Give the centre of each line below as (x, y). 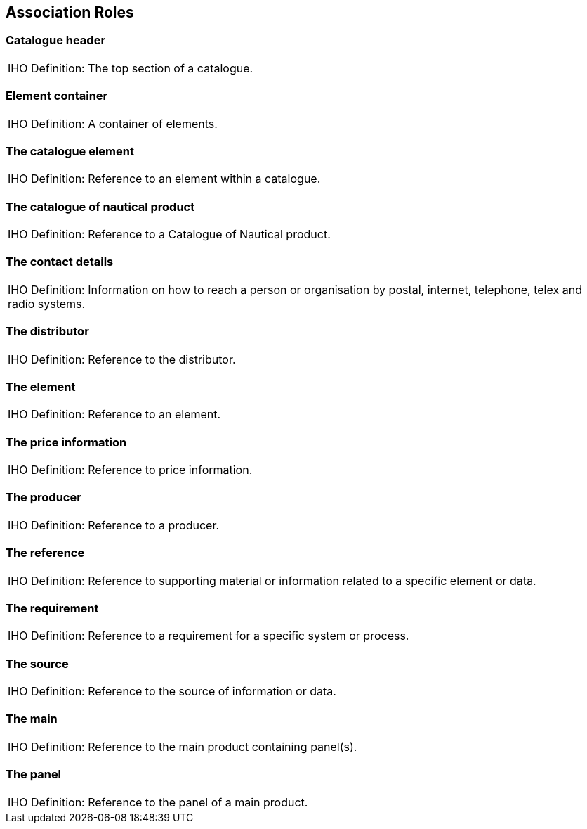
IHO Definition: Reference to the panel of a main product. (158, 802)
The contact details (60, 262)
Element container (57, 96)
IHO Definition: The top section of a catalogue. (131, 68)
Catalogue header (56, 40)
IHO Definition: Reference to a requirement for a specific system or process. (209, 636)
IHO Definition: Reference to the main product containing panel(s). (183, 746)
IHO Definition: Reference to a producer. (114, 525)
